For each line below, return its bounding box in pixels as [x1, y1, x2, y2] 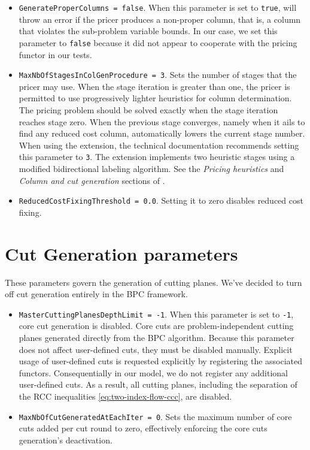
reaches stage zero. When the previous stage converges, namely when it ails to [19, 115, 305, 128]
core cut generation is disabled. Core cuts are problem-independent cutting [19, 319, 294, 332]
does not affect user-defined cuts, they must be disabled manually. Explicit [19, 343, 293, 355]
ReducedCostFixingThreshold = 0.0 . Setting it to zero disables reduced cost [19, 194, 303, 207]
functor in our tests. [19, 48, 92, 61]
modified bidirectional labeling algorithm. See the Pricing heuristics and [19, 162, 284, 174]
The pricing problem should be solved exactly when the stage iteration [19, 103, 278, 116]
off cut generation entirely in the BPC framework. [5, 288, 188, 300]
